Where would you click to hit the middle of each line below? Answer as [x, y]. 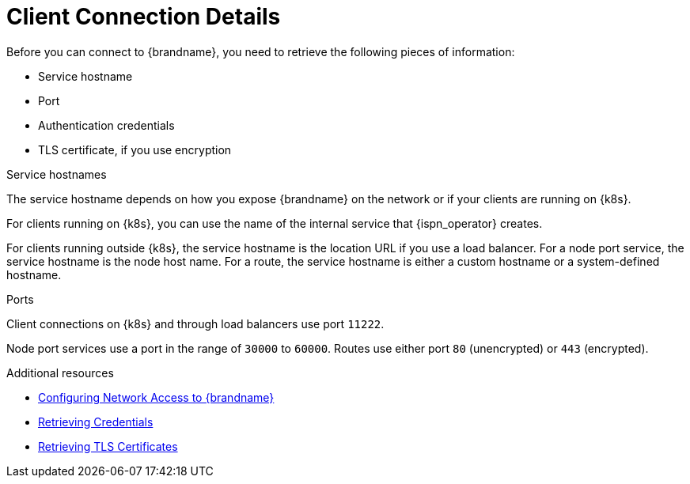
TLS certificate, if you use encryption [135, 149]
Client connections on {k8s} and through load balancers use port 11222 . [195, 323]
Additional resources [60, 372]
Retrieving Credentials [96, 422]
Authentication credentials [106, 125]
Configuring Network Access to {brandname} [156, 397]
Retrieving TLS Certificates [108, 446]
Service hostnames [57, 174]
